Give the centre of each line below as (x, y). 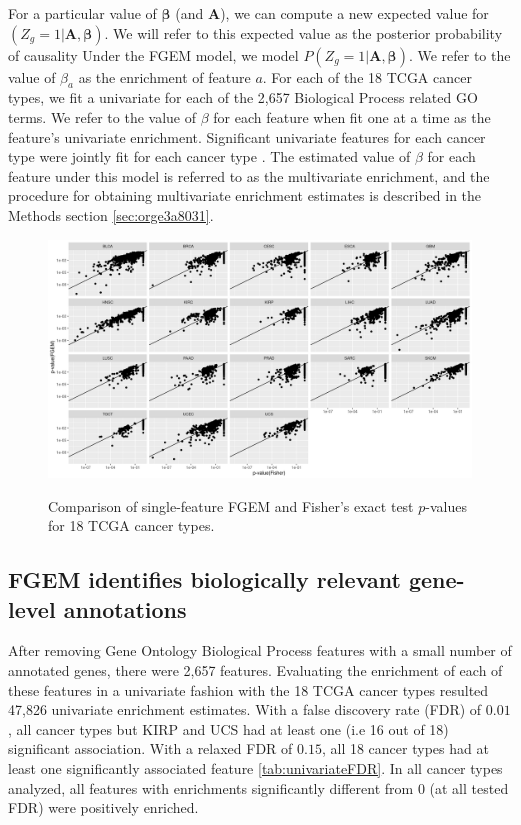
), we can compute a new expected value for (354, 13)
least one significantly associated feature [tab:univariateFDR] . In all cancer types (255, 767)
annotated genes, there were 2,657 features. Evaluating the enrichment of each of (255, 670)
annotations (125, 608)
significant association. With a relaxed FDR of (150, 748)
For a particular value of (82, 13)
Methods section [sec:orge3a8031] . (111, 214)
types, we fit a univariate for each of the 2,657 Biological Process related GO (243, 97)
